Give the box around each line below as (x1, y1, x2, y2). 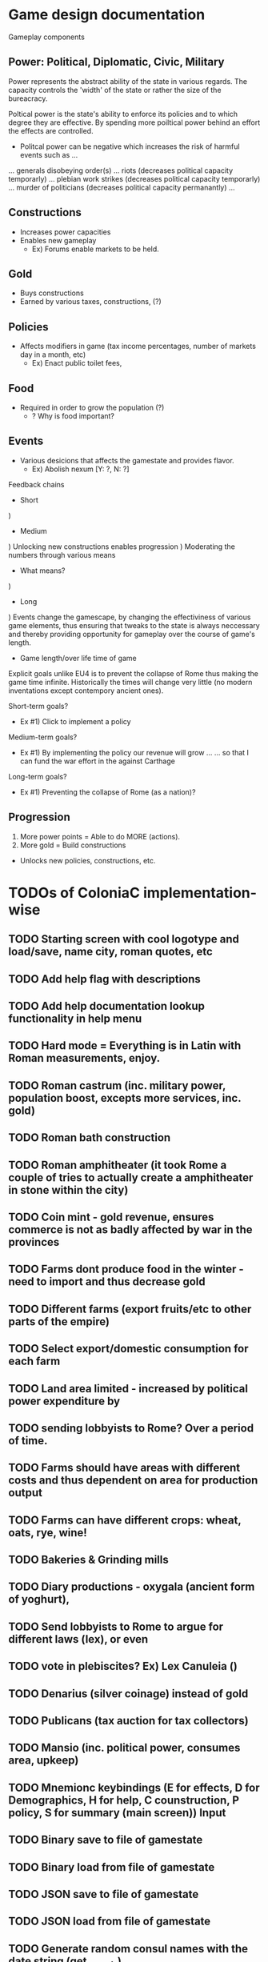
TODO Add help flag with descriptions (8, 972, 202, 986)
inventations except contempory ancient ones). (8, 686, 164, 695)
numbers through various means (8, 550, 116, 559)
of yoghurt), (8, 1592, 70, 1606)
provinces (8, 1235, 60, 1249)
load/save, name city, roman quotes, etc (8, 945, 214, 959)
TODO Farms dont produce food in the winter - (8, 1263, 244, 1276)
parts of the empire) (8, 1315, 110, 1328)
